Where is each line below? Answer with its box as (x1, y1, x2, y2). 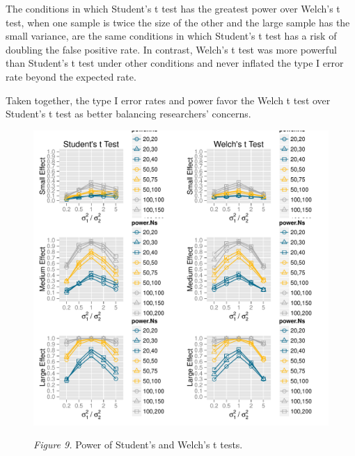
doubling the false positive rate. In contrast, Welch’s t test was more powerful (6, 42, 337, 56)
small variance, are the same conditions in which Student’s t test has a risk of (6, 28, 337, 43)
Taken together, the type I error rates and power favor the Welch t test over (6, 92, 331, 107)
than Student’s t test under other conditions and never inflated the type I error (6, 56, 344, 70)
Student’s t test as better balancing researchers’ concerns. (6, 106, 251, 121)
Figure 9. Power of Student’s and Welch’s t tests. (33, 437, 243, 452)
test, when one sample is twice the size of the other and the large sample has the (6, 15, 350, 29)
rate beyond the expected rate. (6, 69, 136, 83)
